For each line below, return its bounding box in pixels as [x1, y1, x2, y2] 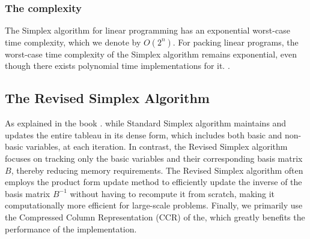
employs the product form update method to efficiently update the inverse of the [5, 176, 302, 188]
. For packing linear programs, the [172, 35, 299, 48]
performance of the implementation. [5, 222, 137, 235]
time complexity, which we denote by [5, 35, 141, 48]
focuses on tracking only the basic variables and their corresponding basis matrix [5, 152, 303, 164]
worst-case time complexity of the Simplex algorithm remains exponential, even [5, 47, 297, 60]
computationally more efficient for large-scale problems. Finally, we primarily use [5, 199, 303, 211]
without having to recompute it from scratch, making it [70, 187, 275, 199]
